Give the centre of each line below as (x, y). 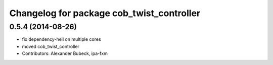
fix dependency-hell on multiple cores (61, 39)
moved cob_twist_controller (51, 46)
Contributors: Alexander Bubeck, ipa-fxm (65, 53)
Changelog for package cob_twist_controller (105, 13)
